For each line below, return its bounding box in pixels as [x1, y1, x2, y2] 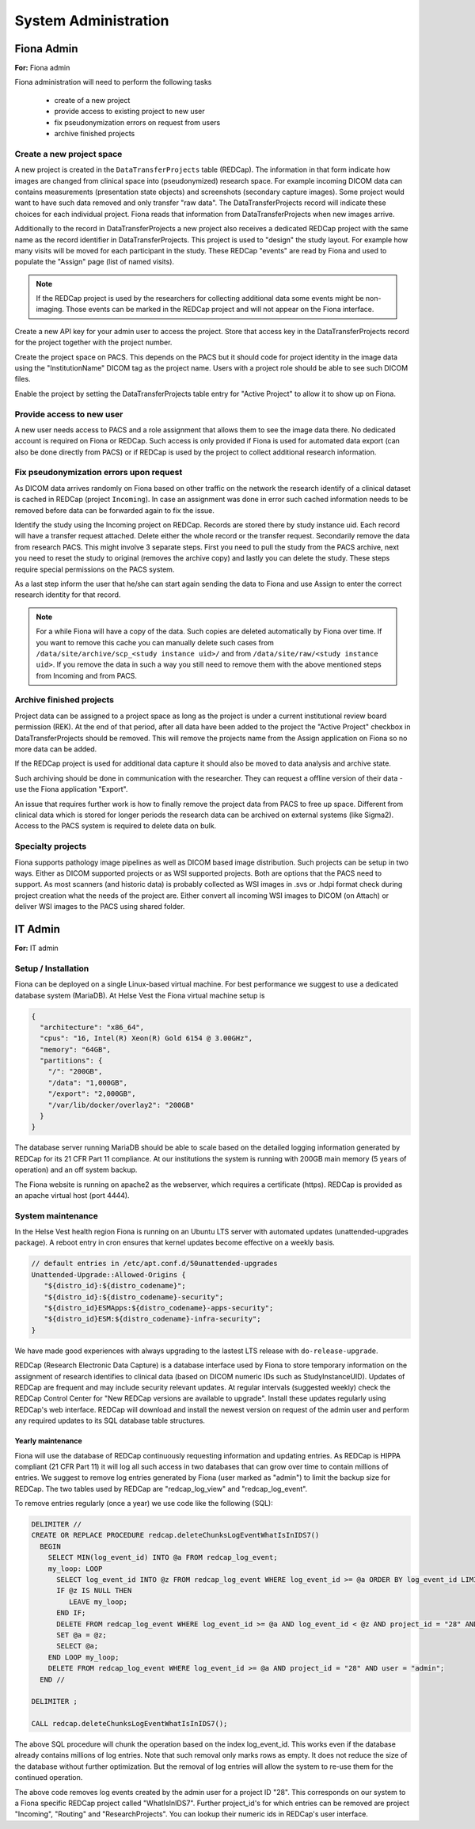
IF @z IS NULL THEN [56, 1586, 132, 1595]
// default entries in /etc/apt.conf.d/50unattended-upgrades [31, 1259, 278, 1268]
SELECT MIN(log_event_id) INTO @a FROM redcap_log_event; [47, 1553, 278, 1562]
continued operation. [14, 1773, 83, 1782]
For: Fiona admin [14, 63, 70, 73]
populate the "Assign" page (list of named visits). [14, 257, 174, 267]
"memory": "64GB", [40, 1045, 111, 1054]
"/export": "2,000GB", [47, 1089, 136, 1098]
